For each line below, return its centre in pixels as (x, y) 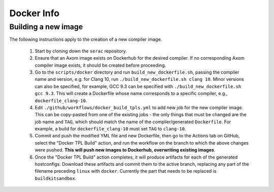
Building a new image (46, 27)
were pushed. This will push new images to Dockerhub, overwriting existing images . (125, 150)
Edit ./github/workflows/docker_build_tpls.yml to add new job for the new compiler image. (139, 107)
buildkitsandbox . (56, 178)
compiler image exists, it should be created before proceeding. (100, 65)
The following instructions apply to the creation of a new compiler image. (86, 39)
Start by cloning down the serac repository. (81, 51)
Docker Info (35, 13)
